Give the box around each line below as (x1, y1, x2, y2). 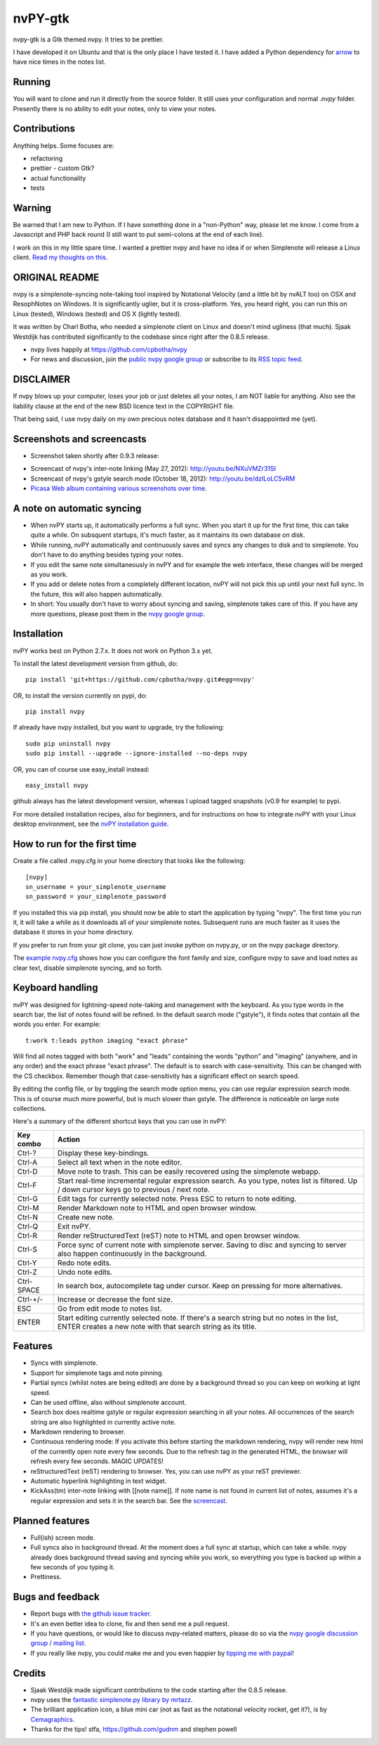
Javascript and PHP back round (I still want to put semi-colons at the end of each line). (13, 231, 265, 239)
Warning (13, 202, 52, 214)
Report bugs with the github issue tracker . (30, 1609, 152, 1618)
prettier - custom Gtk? (30, 164, 95, 172)
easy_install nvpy (25, 781, 89, 790)
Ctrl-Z (17, 1267, 38, 1277)
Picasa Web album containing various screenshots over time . (30, 484, 207, 493)
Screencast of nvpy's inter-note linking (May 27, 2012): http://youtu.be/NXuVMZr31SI (30, 465, 277, 473)
